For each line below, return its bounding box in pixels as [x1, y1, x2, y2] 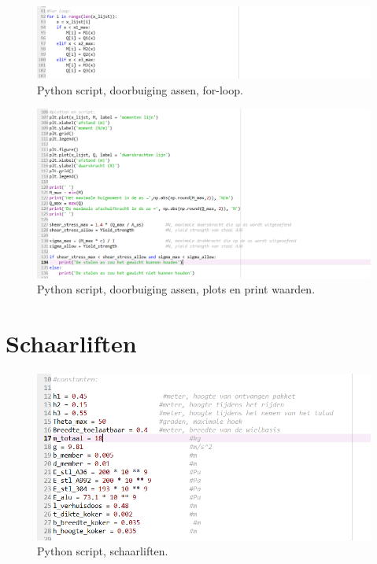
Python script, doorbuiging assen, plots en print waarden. [37, 281, 316, 297]
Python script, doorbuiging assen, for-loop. [37, 81, 243, 98]
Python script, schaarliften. [37, 543, 168, 559]
